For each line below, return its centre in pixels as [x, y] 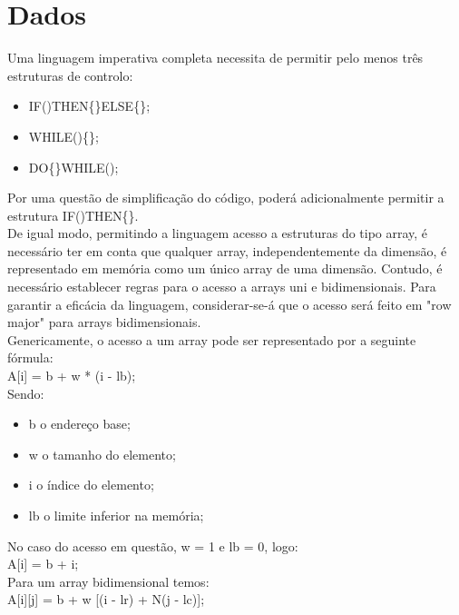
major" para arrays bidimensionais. [104, 322]
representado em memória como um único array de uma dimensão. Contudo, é [225, 268]
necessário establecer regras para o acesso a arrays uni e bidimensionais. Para [222, 287]
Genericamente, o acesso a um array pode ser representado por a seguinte [212, 339]
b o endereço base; [79, 424]
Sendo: [26, 393]
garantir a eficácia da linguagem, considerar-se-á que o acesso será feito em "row [229, 304]
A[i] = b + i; [43, 564]
